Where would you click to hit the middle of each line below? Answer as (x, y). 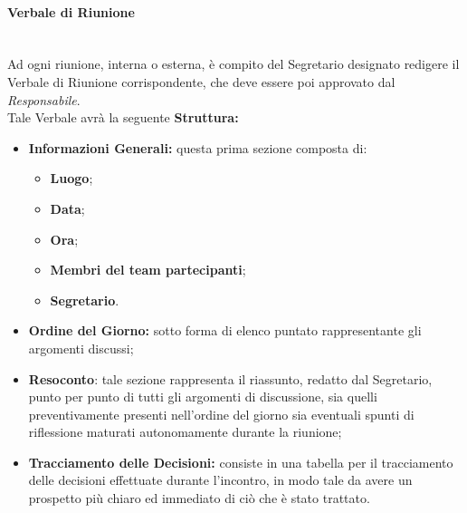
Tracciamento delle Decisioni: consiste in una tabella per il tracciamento (241, 462)
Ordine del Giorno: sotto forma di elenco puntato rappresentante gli (225, 330)
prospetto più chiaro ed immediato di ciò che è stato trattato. (199, 498)
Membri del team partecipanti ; (148, 270)
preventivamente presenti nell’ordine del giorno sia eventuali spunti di (221, 414)
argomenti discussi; (81, 348)
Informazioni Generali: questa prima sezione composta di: (198, 147)
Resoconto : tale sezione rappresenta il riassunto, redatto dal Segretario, (230, 378)
